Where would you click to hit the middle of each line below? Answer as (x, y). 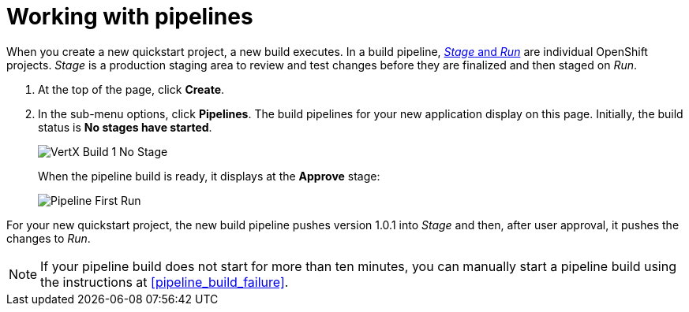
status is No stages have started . (125, 127)
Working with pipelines (130, 17)
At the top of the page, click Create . (131, 89)
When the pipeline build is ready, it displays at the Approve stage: (209, 176)
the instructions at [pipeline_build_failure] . (165, 282)
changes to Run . (49, 238)
